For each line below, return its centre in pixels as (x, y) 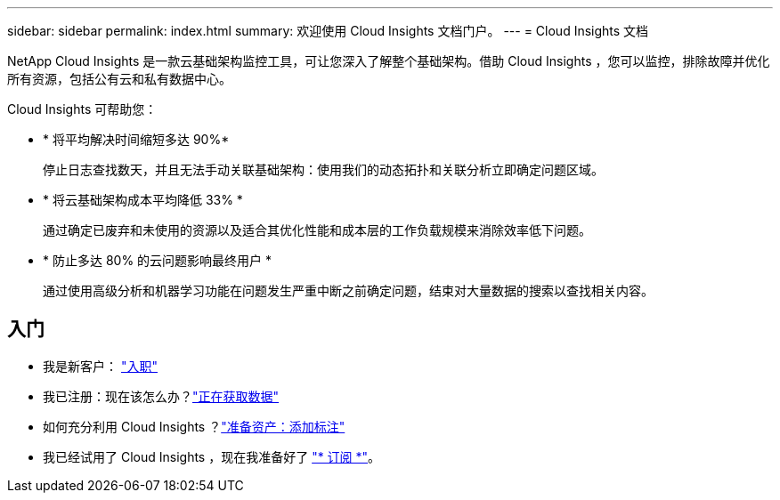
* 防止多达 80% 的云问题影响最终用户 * (158, 260)
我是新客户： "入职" (100, 366)
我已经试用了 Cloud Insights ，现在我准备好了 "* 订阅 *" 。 (212, 456)
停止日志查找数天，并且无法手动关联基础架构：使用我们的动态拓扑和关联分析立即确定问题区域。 (323, 169)
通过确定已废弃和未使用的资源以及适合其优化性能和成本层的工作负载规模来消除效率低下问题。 (317, 230)
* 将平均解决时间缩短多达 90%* (136, 139)
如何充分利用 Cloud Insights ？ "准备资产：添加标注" (194, 426)
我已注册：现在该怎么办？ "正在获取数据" (161, 396)
